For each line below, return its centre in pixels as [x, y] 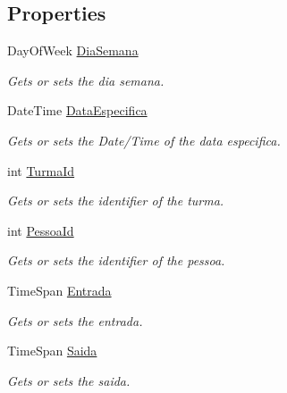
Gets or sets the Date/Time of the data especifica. [144, 140]
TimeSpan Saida [52, 351]
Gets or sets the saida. [69, 380]
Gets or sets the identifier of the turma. [116, 201]
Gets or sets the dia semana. [86, 80]
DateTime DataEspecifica [77, 110]
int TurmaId [41, 170]
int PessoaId [41, 230]
